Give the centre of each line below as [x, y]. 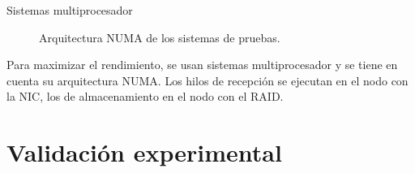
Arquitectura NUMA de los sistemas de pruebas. [160, 37]
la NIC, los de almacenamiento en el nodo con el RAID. [145, 96]
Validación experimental [144, 152]
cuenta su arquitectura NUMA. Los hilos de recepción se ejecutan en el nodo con [207, 80]
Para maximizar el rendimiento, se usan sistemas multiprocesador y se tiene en [202, 65]
